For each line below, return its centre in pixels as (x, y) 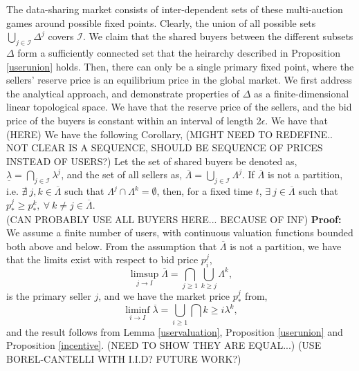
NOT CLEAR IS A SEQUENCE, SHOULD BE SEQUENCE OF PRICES (165, 148)
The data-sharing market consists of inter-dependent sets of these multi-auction (175, 9)
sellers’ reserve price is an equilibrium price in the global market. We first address (179, 80)
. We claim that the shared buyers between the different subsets (218, 36)
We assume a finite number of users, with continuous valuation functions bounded (180, 232)
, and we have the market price (164, 295)
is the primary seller (49, 295)
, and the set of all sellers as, (122, 174)
